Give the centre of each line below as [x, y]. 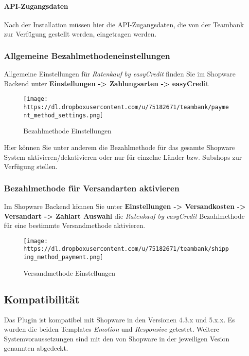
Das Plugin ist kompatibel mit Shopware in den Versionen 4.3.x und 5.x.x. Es [120, 319]
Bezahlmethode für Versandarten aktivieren [92, 188]
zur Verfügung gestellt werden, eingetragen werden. [80, 34]
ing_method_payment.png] [63, 257]
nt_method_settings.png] [63, 115]
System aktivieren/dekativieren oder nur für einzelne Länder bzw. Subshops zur [123, 157]
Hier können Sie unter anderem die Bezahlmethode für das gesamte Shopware [119, 147]
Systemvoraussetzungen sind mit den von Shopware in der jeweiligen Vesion [117, 338]
